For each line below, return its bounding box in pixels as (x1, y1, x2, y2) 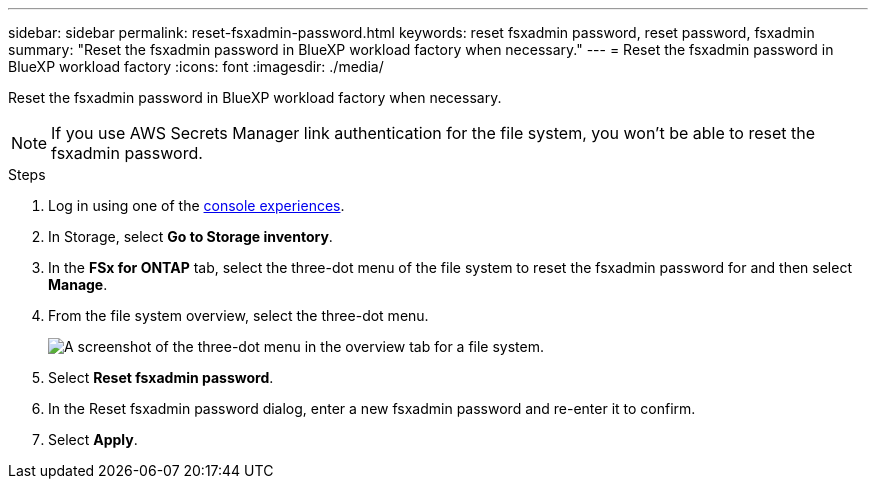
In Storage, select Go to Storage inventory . (48, 228, 333, 245)
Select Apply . (48, 431, 138, 448)
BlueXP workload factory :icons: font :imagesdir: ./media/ (8, 58, 384, 75)
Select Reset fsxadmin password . (48, 369, 274, 386)
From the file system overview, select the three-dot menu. (48, 307, 429, 324)
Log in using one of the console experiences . (48, 197, 345, 214)
